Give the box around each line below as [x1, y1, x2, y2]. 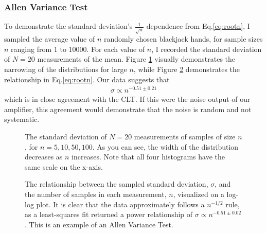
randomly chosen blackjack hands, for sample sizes [103, 33, 263, 44]
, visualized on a [173, 189, 224, 199]
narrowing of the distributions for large [4, 63, 127, 74]
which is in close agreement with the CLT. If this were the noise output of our [4, 94, 251, 104]
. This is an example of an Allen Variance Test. [25, 219, 173, 229]
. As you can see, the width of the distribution [92, 141, 239, 152]
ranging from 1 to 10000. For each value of [11, 43, 145, 54]
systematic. [4, 114, 40, 124]
